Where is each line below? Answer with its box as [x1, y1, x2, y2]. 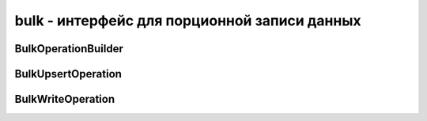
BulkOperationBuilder [14, 42, 124, 55]
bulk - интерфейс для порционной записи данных [14, 12, 361, 29]
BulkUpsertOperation [14, 67, 123, 81]
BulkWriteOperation [14, 93, 115, 106]
